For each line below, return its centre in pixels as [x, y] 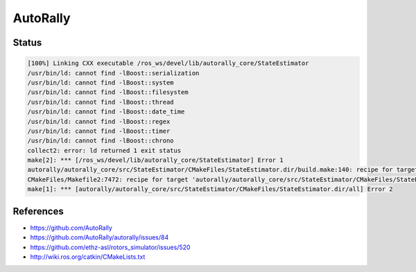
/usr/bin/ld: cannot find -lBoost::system [101, 82]
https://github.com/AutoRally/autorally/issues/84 [99, 237]
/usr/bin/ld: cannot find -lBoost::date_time [106, 112]
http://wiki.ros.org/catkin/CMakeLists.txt [88, 257]
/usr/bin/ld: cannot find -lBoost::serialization [113, 73]
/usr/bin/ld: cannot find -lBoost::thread [101, 102]
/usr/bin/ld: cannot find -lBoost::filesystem [108, 92]
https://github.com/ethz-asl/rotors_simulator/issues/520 [110, 247]
